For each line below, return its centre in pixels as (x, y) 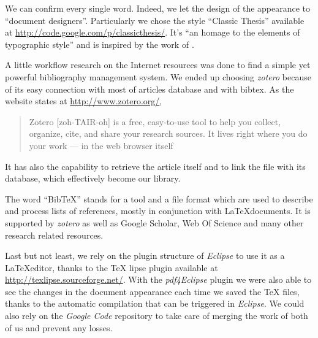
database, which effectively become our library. (93, 178)
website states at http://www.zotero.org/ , (84, 101)
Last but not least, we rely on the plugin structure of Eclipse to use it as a (145, 255)
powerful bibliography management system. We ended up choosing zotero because (158, 76)
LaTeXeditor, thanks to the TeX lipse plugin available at (112, 267)
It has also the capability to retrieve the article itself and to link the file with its (155, 166)
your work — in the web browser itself (101, 145)
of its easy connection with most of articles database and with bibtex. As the (150, 89)
